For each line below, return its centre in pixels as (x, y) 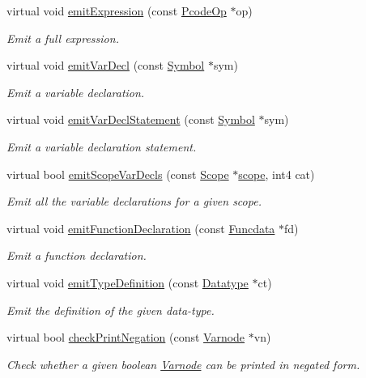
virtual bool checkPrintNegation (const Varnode (126, 337)
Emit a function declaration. (77, 255)
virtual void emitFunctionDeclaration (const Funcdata (141, 228)
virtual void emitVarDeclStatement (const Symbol (131, 119)
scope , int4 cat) (277, 174)
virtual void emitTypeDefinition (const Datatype (128, 282)
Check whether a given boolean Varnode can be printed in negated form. (183, 364)
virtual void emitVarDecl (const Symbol (106, 65)
